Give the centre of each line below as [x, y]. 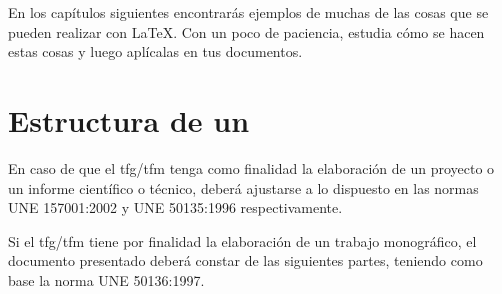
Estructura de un [129, 119]
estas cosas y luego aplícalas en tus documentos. [155, 51]
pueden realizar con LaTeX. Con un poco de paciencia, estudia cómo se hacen [246, 31]
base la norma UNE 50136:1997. [106, 279]
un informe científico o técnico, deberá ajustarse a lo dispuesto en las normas [243, 187]
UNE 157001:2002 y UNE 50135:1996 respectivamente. [175, 207]
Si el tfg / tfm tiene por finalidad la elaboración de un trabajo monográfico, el [242, 240]
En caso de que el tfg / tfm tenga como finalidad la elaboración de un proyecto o [251, 167]
